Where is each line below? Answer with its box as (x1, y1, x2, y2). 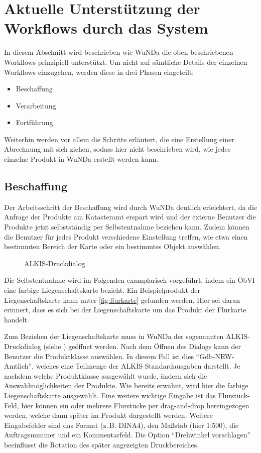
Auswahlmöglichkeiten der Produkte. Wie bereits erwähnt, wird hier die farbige (4, 380, 248, 391)
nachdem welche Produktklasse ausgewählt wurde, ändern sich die (4, 370, 207, 381)
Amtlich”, (4, 361, 34, 371)
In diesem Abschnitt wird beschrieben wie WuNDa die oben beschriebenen (4, 47, 233, 57)
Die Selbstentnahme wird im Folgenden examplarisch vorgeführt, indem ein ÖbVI (4, 275, 255, 285)
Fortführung (16, 117, 53, 128)
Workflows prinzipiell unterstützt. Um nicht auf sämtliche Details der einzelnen (4, 56, 247, 67)
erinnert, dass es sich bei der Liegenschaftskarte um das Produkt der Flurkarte (4, 304, 246, 315)
